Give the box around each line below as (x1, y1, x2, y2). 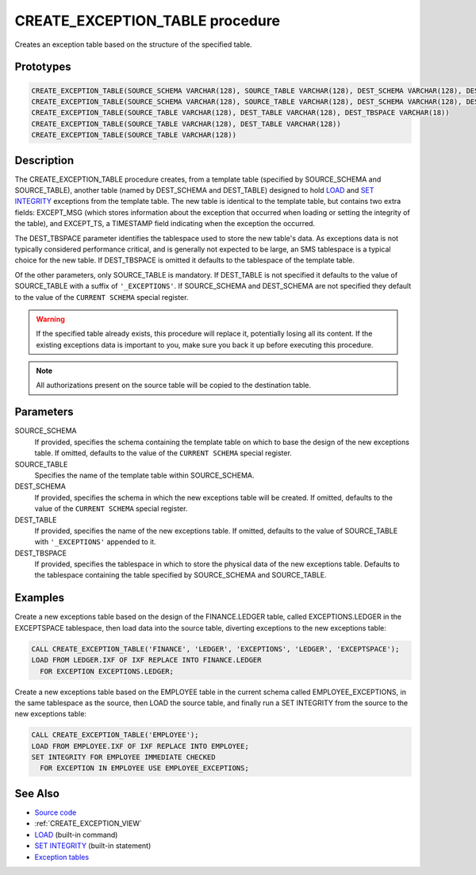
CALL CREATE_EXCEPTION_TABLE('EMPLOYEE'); (31, 731, 199, 739)
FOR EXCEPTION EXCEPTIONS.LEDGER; (40, 666, 175, 676)
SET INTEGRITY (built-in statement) (34, 841, 152, 850)
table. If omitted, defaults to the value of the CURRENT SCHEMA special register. (34, 448, 293, 458)
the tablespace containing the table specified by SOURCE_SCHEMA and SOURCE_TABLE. (34, 570, 327, 580)
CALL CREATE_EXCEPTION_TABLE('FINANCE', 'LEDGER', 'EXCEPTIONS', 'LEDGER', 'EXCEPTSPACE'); (31, 644, 400, 654)
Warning (36, 314, 65, 324)
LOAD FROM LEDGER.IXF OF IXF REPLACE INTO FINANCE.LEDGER (31, 655, 262, 665)
